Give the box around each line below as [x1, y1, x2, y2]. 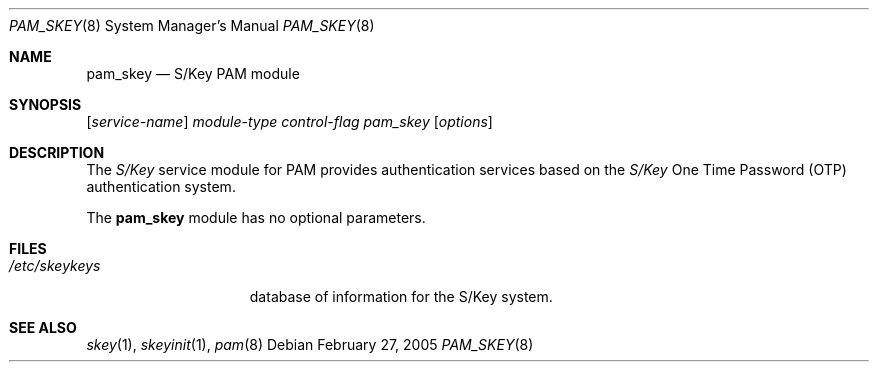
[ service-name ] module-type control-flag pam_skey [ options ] [86, 113, 493, 130]
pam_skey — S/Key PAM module [86, 65, 300, 82]
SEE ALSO [9, 319, 77, 336]
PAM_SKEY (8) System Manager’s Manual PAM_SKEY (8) [9, 17, 375, 34]
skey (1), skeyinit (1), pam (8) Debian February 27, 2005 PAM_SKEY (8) [86, 336, 534, 353]
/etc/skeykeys [9, 257, 101, 274]
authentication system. [86, 178, 236, 195]
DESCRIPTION [9, 144, 105, 161]
